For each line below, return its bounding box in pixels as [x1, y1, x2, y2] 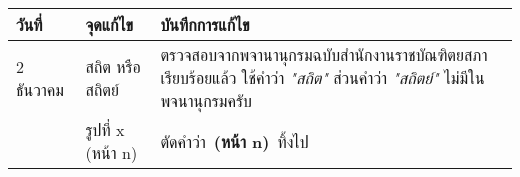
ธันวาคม [16, 77, 65, 101]
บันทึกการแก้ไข [160, 13, 250, 36]
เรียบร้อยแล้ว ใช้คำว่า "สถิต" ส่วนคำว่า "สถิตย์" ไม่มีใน [160, 66, 485, 89]
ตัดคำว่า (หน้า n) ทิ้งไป [160, 129, 309, 153]
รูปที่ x [85, 118, 125, 141]
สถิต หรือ [85, 54, 141, 78]
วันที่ [16, 13, 43, 36]
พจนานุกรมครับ [160, 89, 252, 112]
